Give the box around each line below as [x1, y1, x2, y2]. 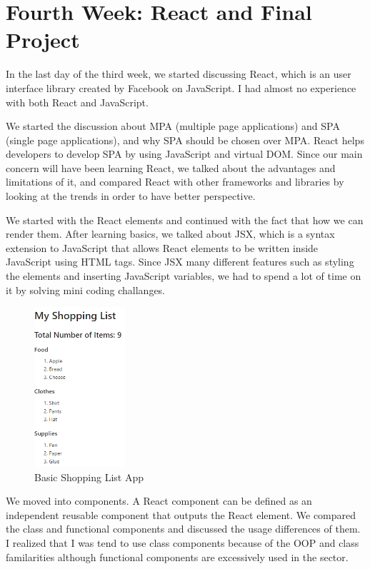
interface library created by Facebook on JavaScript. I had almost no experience [6, 80, 356, 95]
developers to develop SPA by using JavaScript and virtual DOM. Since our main [6, 146, 363, 161]
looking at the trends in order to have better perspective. [6, 188, 256, 203]
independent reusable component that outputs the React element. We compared [6, 507, 356, 522]
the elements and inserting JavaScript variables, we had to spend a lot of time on [6, 268, 361, 283]
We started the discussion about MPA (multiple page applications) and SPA [6, 119, 340, 134]
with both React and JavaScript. [6, 94, 149, 109]
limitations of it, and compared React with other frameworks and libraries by [6, 174, 344, 189]
